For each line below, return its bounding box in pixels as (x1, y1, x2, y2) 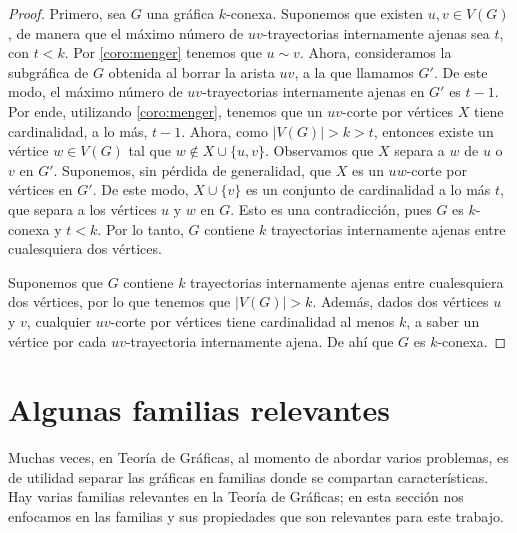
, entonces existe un (373, 120, 494, 141)
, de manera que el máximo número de (8, 22, 244, 43)
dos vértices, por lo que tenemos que (8, 291, 231, 312)
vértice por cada (8, 330, 107, 351)
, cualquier (26, 310, 92, 331)
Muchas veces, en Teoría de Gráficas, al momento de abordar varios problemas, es (8, 447, 509, 468)
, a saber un (406, 310, 480, 331)
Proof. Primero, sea (8, 3, 127, 23)
